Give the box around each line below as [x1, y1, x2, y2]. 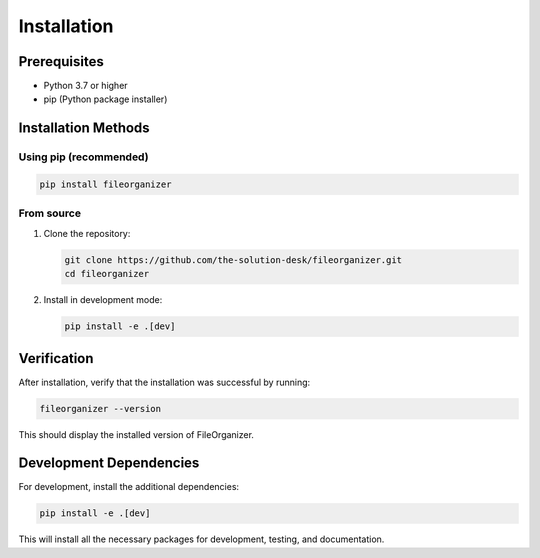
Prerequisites [18, 53, 104, 70]
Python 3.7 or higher [43, 80, 129, 92]
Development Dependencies [18, 455, 200, 472]
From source [18, 206, 82, 220]
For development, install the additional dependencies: [18, 481, 240, 493]
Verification [18, 350, 94, 367]
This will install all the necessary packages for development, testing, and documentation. [18, 533, 385, 545]
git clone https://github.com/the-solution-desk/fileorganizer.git [64, 254, 403, 265]
